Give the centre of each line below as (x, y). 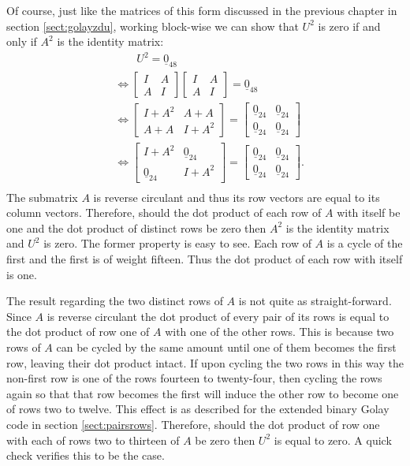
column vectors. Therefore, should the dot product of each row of (164, 212)
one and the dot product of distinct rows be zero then (136, 227)
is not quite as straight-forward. (315, 301)
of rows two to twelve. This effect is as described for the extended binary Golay (198, 409)
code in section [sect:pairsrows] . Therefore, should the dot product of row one (193, 424)
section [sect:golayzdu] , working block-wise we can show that (153, 26)
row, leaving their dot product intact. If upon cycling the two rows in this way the (205, 362)
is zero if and (349, 26)
